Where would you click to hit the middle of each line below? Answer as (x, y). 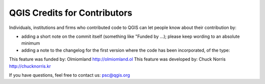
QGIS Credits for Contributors (71, 13)
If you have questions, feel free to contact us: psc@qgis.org (69, 75)
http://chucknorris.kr (30, 66)
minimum (31, 43)
